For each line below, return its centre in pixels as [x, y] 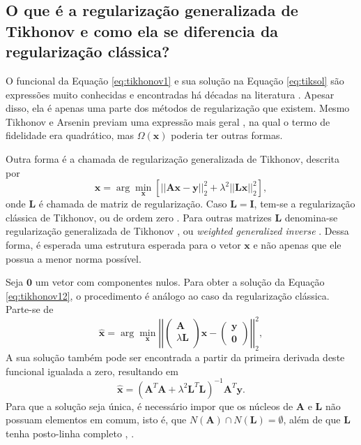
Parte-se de [30, 309]
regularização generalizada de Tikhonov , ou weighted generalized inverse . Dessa [177, 231]
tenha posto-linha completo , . [70, 433]
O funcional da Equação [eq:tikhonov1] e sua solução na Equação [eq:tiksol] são [175, 80]
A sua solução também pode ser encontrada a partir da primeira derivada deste [175, 357]
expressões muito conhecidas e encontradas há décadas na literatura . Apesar [170, 94]
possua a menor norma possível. [74, 258]
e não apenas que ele [297, 244]
